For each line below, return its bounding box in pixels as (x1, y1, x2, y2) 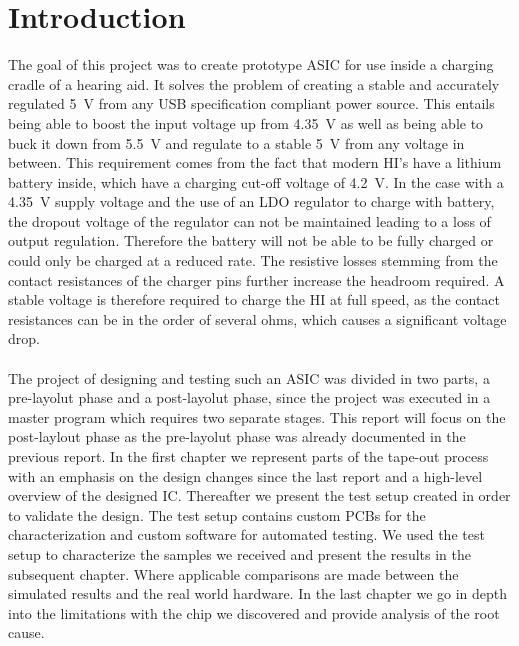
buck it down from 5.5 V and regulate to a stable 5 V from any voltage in (8, 132, 465, 153)
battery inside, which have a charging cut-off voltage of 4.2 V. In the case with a (8, 171, 504, 192)
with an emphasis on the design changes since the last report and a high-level (8, 465, 483, 486)
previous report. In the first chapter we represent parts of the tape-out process (8, 446, 489, 466)
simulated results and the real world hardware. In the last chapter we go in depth (8, 583, 508, 604)
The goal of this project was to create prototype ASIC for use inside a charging (8, 54, 494, 75)
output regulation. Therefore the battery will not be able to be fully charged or (8, 230, 494, 251)
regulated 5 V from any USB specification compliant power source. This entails (8, 93, 495, 114)
